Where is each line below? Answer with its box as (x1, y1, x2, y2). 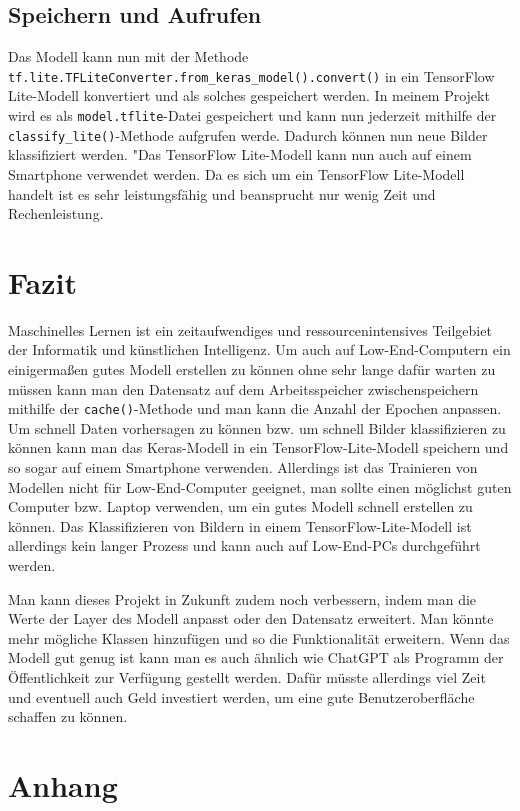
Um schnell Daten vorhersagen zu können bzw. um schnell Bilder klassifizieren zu (8, 417, 506, 438)
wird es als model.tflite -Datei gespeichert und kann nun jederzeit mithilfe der (8, 105, 497, 126)
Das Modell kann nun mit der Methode (8, 46, 249, 67)
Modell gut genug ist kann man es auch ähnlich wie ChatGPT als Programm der (8, 647, 504, 668)
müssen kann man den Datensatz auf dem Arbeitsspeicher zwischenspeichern (8, 378, 479, 399)
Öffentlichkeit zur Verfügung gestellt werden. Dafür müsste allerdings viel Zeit (8, 667, 486, 688)
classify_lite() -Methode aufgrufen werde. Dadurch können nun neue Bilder (8, 124, 488, 145)
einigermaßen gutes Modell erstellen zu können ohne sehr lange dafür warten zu (8, 359, 496, 380)
